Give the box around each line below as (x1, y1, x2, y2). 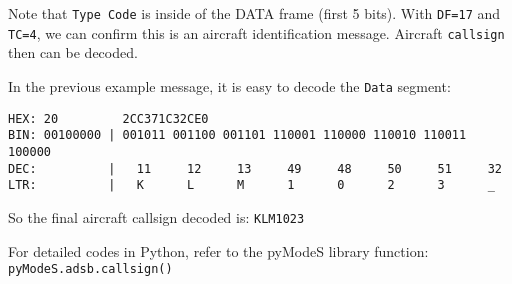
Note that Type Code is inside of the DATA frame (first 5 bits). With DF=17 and (8, 3, 501, 23)
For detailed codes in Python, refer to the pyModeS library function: (8, 240, 429, 261)
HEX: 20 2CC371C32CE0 (8, 111, 209, 126)
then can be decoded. (8, 42, 138, 63)
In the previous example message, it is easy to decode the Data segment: (8, 75, 451, 96)
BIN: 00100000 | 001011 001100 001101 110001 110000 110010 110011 (8, 128, 467, 143)
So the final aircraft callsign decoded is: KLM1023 (8, 206, 305, 227)
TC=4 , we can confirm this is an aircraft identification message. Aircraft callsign (8, 22, 505, 43)
